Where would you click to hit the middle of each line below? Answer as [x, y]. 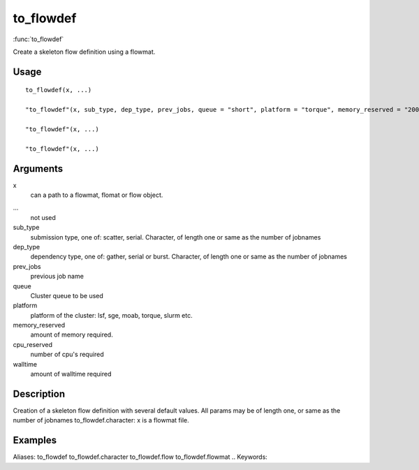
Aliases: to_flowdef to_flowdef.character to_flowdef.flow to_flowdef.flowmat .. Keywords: [140, 457]
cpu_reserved [32, 344]
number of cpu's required [67, 354]
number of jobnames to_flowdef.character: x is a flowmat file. [101, 420]
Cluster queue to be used [67, 295]
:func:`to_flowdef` [38, 39]
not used [43, 217]
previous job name [57, 277]
